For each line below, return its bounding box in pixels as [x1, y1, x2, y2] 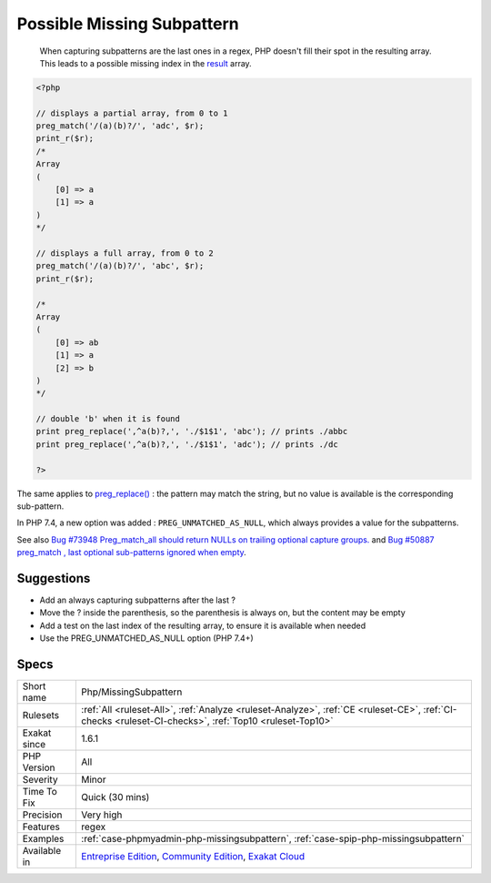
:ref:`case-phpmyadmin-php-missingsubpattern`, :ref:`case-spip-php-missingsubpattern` [81, 833, 466, 846]
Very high [81, 808, 123, 821]
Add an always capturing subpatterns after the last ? [39, 594, 236, 605]
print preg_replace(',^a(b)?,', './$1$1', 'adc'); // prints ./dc [35, 439, 338, 450]
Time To [22, 786, 58, 798]
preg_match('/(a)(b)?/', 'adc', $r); [35, 121, 205, 131]
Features [22, 820, 61, 833]
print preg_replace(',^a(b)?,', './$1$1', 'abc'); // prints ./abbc [35, 426, 348, 437]
